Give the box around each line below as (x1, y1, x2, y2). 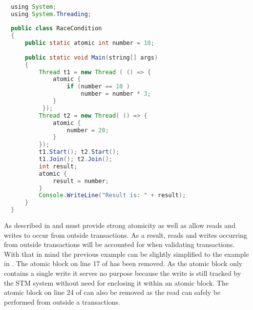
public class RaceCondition (11, 25, 102, 32)
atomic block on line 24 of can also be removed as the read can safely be (4, 287, 221, 297)
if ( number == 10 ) (66, 83, 130, 90)
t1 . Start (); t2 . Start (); (39, 148, 120, 156)
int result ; (39, 163, 78, 170)
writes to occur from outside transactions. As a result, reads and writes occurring (4, 229, 247, 240)
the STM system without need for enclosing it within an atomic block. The (4, 277, 229, 288)
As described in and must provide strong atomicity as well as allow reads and (4, 220, 235, 230)
